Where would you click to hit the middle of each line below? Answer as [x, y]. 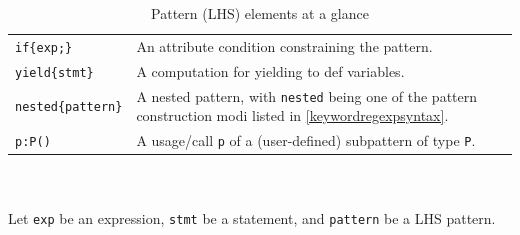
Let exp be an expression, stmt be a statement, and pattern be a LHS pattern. [252, 217]
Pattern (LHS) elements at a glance [260, 13]
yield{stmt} [54, 72]
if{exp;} [44, 47]
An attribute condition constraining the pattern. [284, 45]
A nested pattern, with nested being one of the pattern [307, 95]
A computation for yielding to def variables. [270, 70]
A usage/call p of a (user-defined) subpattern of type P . [306, 140]
